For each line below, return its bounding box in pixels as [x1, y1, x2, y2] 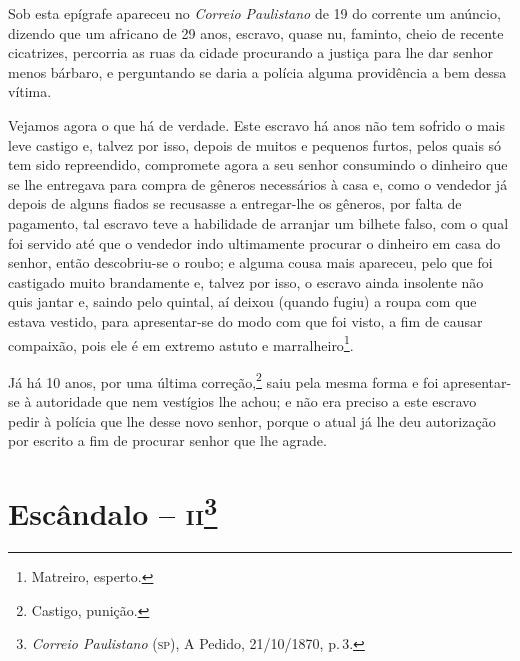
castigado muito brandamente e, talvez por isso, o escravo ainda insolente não [8, 271, 484, 292]
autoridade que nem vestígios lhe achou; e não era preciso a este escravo [36, 391, 477, 411]
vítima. [8, 81, 52, 102]
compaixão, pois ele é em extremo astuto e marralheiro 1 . [8, 331, 354, 355]
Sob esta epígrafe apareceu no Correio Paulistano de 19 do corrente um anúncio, [8, 3, 501, 23]
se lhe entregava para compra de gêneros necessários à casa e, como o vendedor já [8, 173, 508, 194]
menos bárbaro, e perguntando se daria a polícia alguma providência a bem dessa [8, 61, 507, 82]
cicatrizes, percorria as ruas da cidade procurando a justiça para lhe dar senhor [8, 42, 493, 63]
